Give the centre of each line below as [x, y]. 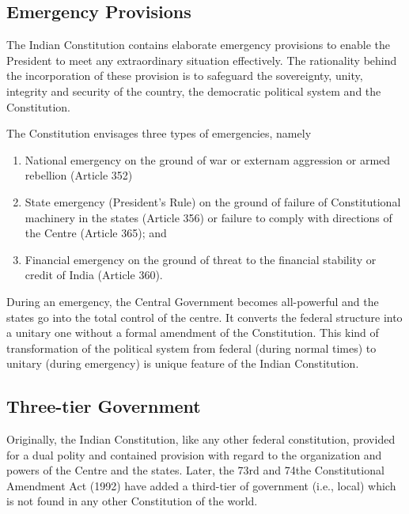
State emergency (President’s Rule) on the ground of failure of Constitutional [213, 201]
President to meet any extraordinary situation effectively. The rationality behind [202, 60]
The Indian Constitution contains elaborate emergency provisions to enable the [198, 45]
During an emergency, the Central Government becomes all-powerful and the [193, 301]
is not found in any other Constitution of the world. [132, 501]
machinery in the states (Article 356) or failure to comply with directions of [208, 217]
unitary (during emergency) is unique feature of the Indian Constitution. [183, 363]
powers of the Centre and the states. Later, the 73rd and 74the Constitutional [195, 470]
